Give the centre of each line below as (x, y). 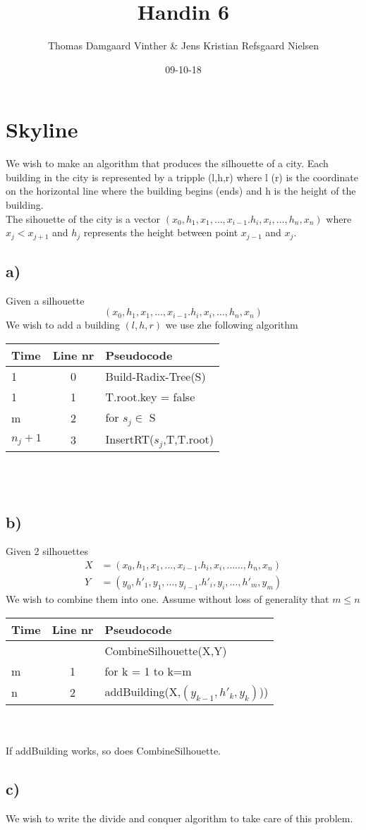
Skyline (42, 129)
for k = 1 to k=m (148, 671)
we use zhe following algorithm (232, 325)
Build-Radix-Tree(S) (155, 377)
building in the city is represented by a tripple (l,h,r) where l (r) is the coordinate (182, 177)
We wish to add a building (63, 325)
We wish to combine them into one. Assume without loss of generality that (167, 598)
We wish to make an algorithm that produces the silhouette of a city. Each (167, 163)
